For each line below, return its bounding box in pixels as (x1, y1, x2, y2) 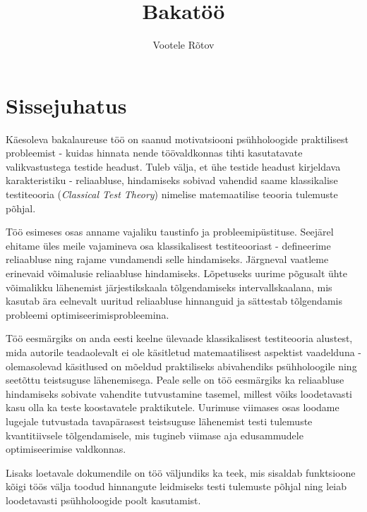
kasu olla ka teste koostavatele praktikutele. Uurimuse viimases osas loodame (6, 400, 339, 415)
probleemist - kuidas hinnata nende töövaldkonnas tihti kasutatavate (6, 145, 303, 160)
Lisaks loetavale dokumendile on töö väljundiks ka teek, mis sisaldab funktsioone (6, 465, 356, 480)
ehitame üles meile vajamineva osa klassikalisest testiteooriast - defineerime (6, 238, 331, 252)
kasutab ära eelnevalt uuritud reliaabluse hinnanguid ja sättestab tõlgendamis (6, 293, 342, 308)
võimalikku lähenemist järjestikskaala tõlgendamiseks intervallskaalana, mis (6, 279, 332, 294)
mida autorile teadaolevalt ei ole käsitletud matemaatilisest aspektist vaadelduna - (6, 344, 362, 359)
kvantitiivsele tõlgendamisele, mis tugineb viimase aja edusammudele (6, 427, 303, 442)
